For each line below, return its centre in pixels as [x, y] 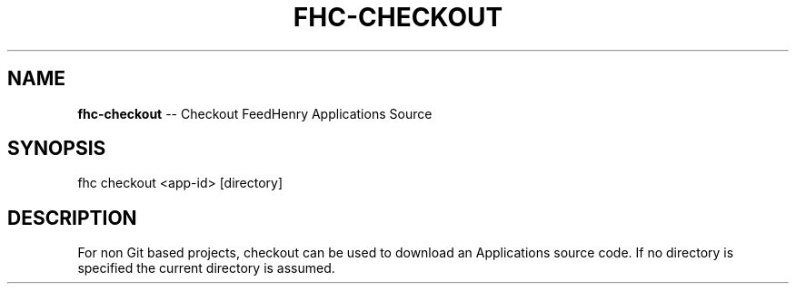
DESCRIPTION [72, 218]
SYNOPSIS [57, 149]
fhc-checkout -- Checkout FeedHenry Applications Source [255, 113]
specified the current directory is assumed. [206, 268]
